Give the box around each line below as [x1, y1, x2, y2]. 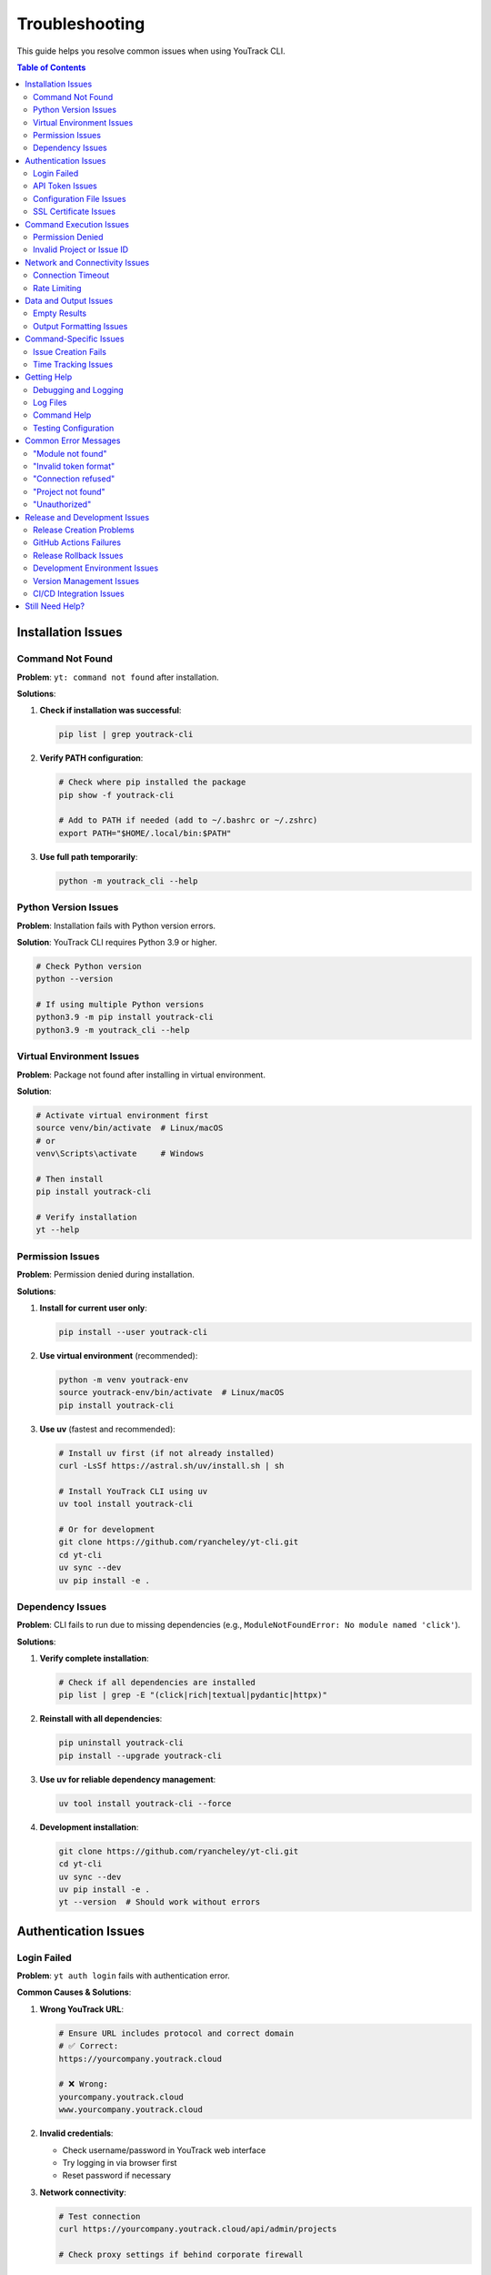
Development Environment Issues [33, 562, 159, 573]
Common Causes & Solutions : [16, 1987, 132, 1997]
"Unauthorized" [33, 499, 92, 510]
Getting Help [25, 371, 73, 382]
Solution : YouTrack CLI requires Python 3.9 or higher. [16, 936, 217, 947]
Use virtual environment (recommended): [39, 1350, 198, 1360]
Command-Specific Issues [25, 333, 125, 345]
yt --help [35, 1225, 80, 1235]
